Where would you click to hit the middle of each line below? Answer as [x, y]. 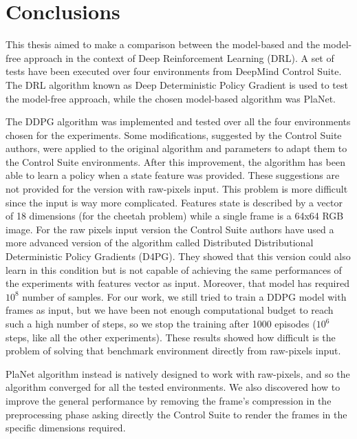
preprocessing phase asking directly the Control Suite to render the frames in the [176, 414]
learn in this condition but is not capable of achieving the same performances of [174, 269]
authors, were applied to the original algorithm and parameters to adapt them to [176, 148]
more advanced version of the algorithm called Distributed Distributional [160, 243]
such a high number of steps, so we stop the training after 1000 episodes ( [161, 323]
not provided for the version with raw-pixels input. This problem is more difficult [177, 189]
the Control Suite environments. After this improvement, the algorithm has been [175, 161]
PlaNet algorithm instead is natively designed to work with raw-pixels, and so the [178, 373]
